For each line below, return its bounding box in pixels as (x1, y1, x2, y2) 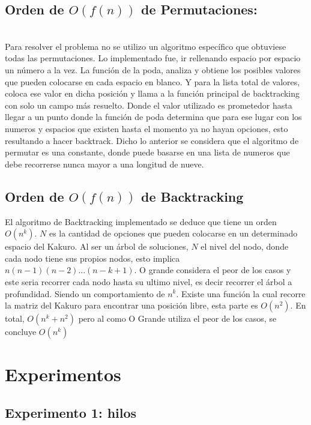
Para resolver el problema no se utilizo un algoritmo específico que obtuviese (5, 40, 286, 52)
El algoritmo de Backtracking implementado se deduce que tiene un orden (5, 215, 277, 228)
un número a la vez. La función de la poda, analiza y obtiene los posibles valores (5, 63, 301, 76)
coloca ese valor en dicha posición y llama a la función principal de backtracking (5, 87, 300, 100)
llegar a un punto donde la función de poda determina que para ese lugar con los (5, 110, 302, 123)
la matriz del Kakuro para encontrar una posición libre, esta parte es (5, 299, 258, 312)
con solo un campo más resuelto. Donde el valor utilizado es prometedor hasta (5, 98, 292, 111)
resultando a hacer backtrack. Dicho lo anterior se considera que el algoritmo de (5, 134, 299, 146)
